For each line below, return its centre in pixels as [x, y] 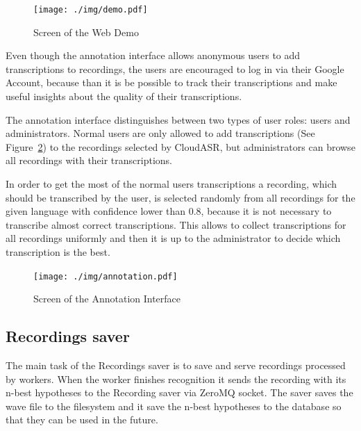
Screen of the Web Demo [86, 32]
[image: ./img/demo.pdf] [91, 10]
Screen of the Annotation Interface [107, 299]
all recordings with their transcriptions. [89, 160]
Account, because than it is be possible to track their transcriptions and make [171, 82]
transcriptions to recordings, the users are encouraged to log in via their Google [175, 68]
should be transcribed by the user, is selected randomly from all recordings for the [180, 197]
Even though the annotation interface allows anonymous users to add [153, 55]
